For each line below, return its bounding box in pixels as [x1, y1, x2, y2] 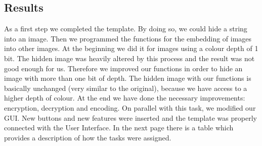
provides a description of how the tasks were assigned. [4, 132, 171, 142]
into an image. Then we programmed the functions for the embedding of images [4, 33, 252, 43]
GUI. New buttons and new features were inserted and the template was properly [4, 112, 257, 123]
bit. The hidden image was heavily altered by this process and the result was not [4, 53, 255, 63]
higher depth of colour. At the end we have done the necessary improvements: [4, 92, 245, 103]
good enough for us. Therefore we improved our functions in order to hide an [4, 63, 243, 73]
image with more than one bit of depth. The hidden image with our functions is [4, 73, 251, 83]
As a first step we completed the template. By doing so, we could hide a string [4, 23, 247, 34]
